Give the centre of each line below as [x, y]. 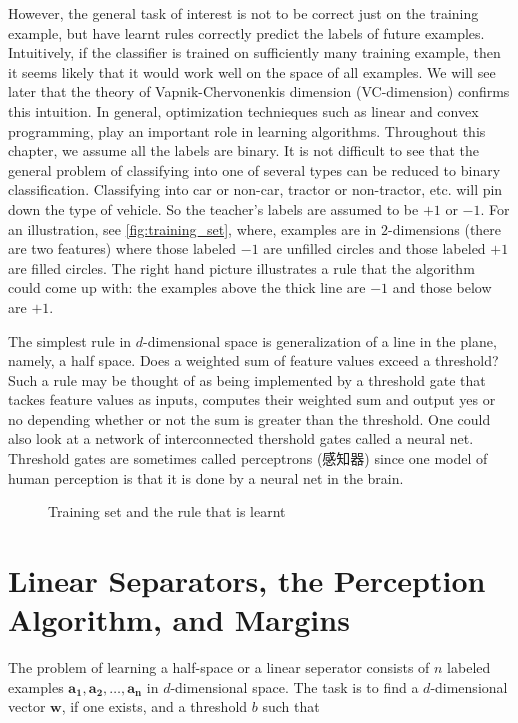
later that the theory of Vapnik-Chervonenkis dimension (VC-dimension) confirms [259, 91]
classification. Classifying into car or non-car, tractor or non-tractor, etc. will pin [255, 189]
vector [27, 706]
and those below [442, 287]
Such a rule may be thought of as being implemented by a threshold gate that [247, 379]
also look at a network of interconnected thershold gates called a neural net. [241, 438]
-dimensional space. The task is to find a [294, 686]
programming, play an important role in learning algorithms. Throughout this [247, 130]
